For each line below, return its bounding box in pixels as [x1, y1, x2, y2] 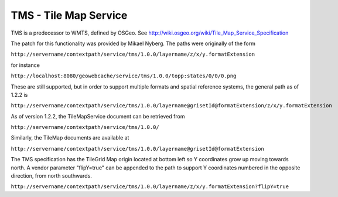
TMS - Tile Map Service [11, 9, 128, 22]
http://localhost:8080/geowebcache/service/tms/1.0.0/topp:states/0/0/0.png [11, 73, 237, 79]
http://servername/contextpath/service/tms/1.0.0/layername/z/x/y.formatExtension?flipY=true [11, 184, 289, 190]
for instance [11, 62, 40, 69]
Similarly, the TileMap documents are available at [11, 134, 129, 141]
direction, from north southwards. [11, 172, 92, 179]
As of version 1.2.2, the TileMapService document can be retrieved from [11, 113, 185, 120]
